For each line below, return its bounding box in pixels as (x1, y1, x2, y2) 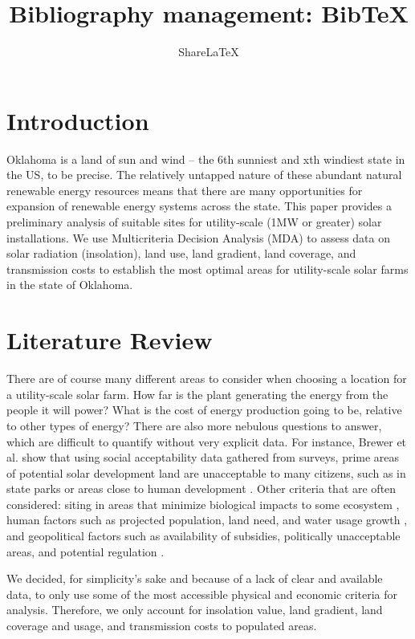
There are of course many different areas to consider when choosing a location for (6, 370, 407, 387)
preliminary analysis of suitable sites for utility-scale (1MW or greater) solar (6, 214, 382, 230)
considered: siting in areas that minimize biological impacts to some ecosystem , (6, 495, 400, 512)
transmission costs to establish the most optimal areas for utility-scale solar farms (6, 260, 409, 277)
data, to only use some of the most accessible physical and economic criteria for (6, 585, 398, 602)
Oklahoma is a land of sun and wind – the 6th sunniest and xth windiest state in (6, 150, 405, 167)
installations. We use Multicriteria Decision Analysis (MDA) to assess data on (6, 229, 391, 246)
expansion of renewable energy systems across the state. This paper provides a (6, 197, 392, 214)
